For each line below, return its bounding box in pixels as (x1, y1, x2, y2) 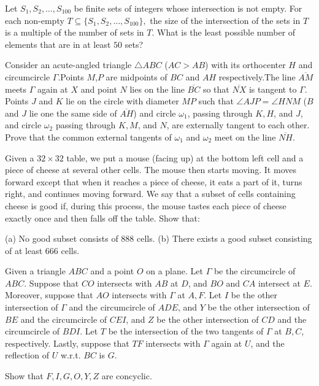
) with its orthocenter (205, 58, 286, 71)
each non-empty (5, 14, 64, 26)
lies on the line (129, 82, 185, 95)
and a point (90, 264, 134, 277)
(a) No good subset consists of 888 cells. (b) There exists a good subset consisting (5, 232, 312, 245)
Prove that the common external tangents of (5, 130, 172, 143)
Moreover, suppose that (5, 288, 93, 301)
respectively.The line (218, 70, 296, 83)
